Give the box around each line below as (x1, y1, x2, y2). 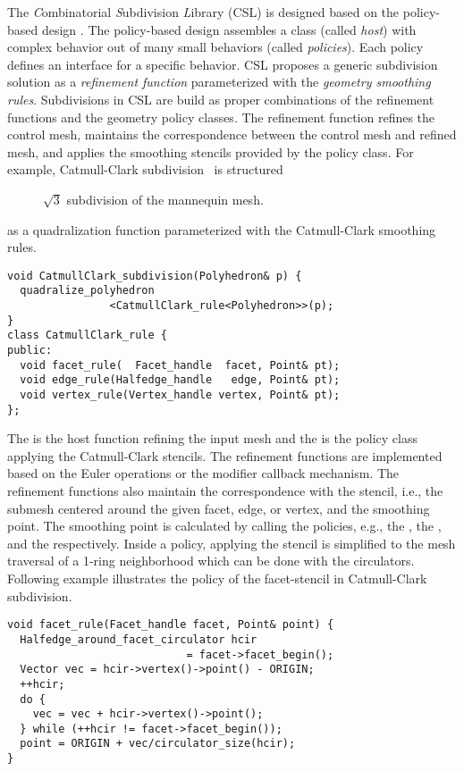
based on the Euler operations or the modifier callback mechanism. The (7, 464, 400, 482)
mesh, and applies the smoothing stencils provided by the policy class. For (7, 142, 414, 161)
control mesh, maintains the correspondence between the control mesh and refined (7, 125, 457, 144)
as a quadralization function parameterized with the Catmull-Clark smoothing (7, 220, 436, 239)
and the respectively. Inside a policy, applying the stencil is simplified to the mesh (7, 533, 456, 552)
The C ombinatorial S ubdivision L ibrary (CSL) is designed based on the (7, 3, 400, 21)
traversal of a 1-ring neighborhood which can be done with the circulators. (7, 551, 415, 570)
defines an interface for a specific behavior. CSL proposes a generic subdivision (7, 54, 438, 73)
